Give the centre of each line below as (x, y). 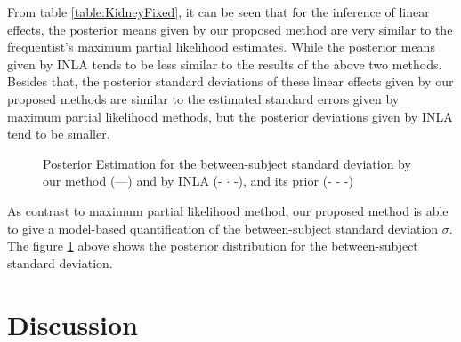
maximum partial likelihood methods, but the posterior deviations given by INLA (230, 116)
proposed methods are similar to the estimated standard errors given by (203, 98)
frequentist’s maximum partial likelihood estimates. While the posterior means (221, 47)
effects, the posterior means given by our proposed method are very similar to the (230, 29)
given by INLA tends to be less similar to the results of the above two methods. (225, 64)
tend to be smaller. (59, 134)
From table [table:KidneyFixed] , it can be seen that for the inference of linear (218, 12)
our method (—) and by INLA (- (133, 181)
